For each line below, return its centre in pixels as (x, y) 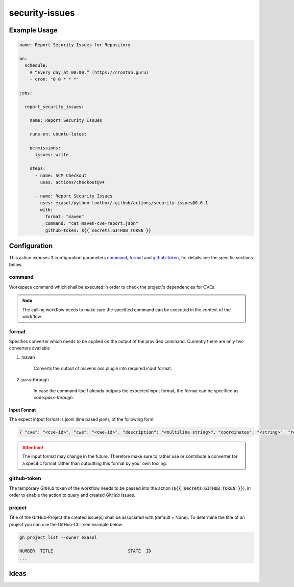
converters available (29, 348)
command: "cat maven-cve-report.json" (92, 224)
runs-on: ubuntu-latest (58, 134)
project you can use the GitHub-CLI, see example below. (66, 524)
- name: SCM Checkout (61, 175)
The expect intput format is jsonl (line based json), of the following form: (82, 419)
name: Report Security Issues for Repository (75, 45)
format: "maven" (64, 216)
